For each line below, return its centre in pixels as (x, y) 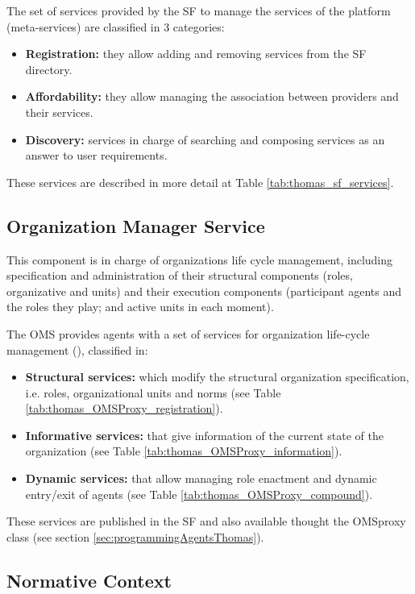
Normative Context (89, 580)
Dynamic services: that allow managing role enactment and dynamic (201, 478)
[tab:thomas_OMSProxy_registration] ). (124, 408)
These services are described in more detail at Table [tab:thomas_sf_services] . (200, 182)
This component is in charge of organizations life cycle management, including (200, 259)
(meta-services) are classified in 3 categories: (116, 26)
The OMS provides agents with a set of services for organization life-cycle (188, 333)
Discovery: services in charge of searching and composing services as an (205, 139)
